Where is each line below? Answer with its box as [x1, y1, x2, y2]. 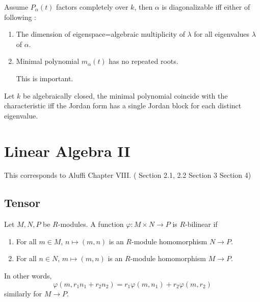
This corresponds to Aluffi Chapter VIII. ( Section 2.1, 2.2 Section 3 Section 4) [4, 170, 251, 180]
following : [4, 11, 37, 22]
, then [134, 2, 153, 12]
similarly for [4, 288, 42, 298]
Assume [4, 2, 29, 12]
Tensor [4, 195, 40, 211]
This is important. [16, 73, 73, 83]
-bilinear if [185, 219, 218, 229]
